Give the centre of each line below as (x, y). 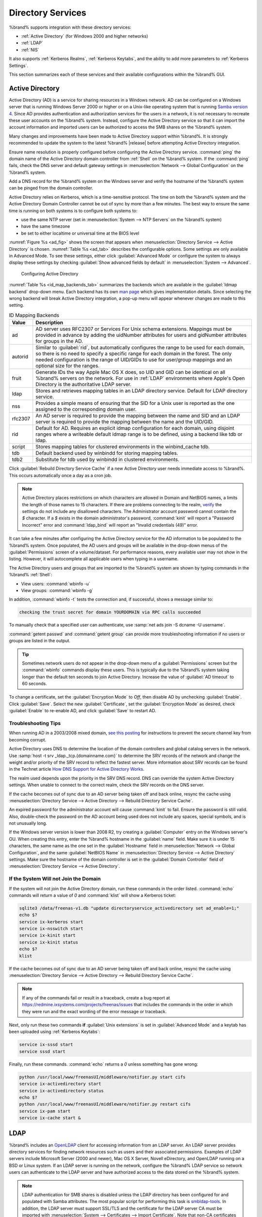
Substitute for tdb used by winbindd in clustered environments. (107, 460)
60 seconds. (34, 683)
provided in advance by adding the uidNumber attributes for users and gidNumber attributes (141, 335)
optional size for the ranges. (67, 366)
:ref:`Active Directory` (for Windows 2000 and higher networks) (85, 36)
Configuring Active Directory (50, 274)
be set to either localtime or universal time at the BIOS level (80, 233)
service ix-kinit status (49, 942)
